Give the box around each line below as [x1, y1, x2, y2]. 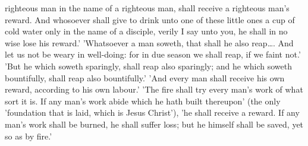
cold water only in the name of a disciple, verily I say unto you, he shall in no [5, 25, 288, 37]
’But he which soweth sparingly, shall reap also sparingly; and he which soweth [5, 59, 292, 72]
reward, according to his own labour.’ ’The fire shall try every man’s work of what [5, 83, 303, 96]
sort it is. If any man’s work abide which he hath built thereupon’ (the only [5, 94, 281, 107]
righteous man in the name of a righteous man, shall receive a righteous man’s [5, 2, 290, 14]
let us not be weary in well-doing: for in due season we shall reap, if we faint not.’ [5, 48, 301, 61]
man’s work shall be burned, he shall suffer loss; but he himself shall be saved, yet [5, 118, 304, 130]
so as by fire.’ [5, 129, 52, 142]
